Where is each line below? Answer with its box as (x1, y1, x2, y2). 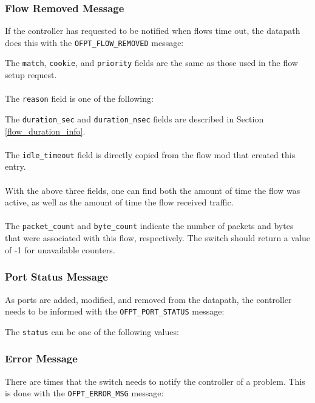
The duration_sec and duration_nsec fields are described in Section (5, 112, 264, 125)
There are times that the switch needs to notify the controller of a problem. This (5, 375, 305, 387)
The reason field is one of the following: (5, 92, 154, 105)
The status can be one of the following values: (5, 325, 179, 338)
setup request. (5, 68, 57, 81)
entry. (5, 160, 26, 173)
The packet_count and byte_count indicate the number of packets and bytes (5, 219, 294, 232)
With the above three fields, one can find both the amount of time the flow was (5, 184, 300, 196)
